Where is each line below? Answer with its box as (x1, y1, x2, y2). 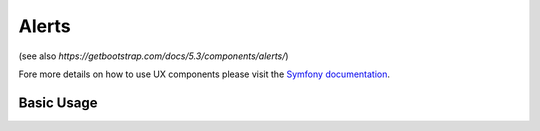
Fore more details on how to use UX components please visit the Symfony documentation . (18, 68, 390, 80)
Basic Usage (18, 94, 98, 111)
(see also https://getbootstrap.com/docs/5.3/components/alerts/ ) (18, 50, 289, 62)
